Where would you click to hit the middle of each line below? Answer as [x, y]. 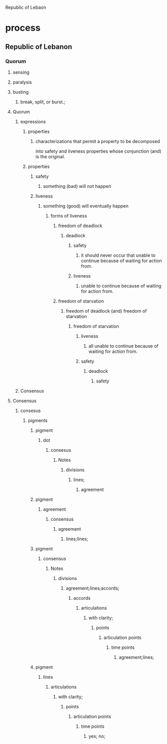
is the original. [50, 156]
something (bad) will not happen [77, 186]
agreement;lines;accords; [93, 588]
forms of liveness [69, 215]
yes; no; [97, 736]
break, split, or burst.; [43, 102]
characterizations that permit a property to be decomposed [98, 141]
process [23, 28]
